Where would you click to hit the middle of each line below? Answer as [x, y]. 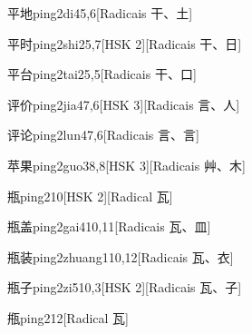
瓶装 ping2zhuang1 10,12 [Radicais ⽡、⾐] [121, 256]
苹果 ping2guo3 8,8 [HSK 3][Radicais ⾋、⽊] [126, 165]
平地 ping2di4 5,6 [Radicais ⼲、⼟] [100, 13]
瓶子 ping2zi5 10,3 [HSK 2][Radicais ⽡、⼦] [125, 287]
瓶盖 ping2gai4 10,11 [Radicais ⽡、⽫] [109, 226]
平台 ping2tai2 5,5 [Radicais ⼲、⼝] [102, 74]
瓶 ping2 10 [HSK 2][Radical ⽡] [90, 196]
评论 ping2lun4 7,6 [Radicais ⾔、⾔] [103, 135]
